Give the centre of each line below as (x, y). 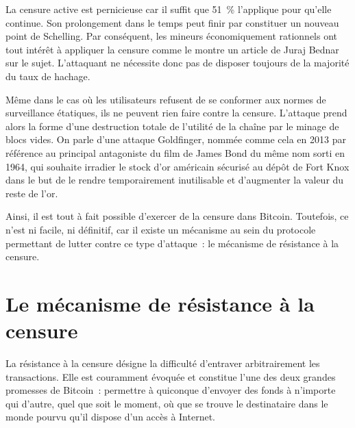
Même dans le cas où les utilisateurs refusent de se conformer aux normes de (166, 99)
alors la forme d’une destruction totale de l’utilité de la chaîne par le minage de (172, 126)
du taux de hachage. (48, 76)
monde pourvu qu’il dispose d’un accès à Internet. (110, 417)
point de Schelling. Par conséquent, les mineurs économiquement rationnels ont (172, 36)
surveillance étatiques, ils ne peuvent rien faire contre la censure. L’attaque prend (176, 113)
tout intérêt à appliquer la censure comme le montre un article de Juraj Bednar (172, 49)
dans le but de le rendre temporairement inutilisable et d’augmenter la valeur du (175, 180)
